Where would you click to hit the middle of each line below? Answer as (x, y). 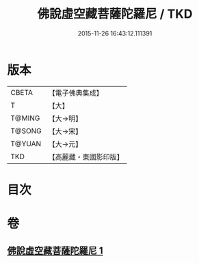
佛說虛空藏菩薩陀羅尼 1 (55, 251)
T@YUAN (26, 143)
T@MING (25, 118)
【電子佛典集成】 (76, 93)
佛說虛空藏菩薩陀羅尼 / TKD (115, 14)
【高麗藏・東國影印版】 (86, 156)
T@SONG (26, 130)
